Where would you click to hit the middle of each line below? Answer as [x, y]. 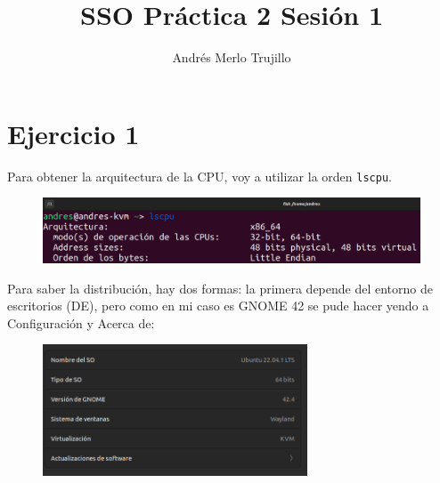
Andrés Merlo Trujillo [232, 57]
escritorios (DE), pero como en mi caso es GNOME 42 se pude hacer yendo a [218, 306]
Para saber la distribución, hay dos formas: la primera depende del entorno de [220, 288]
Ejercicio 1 [73, 133]
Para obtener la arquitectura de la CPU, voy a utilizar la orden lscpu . [200, 176]
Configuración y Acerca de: [81, 322]
